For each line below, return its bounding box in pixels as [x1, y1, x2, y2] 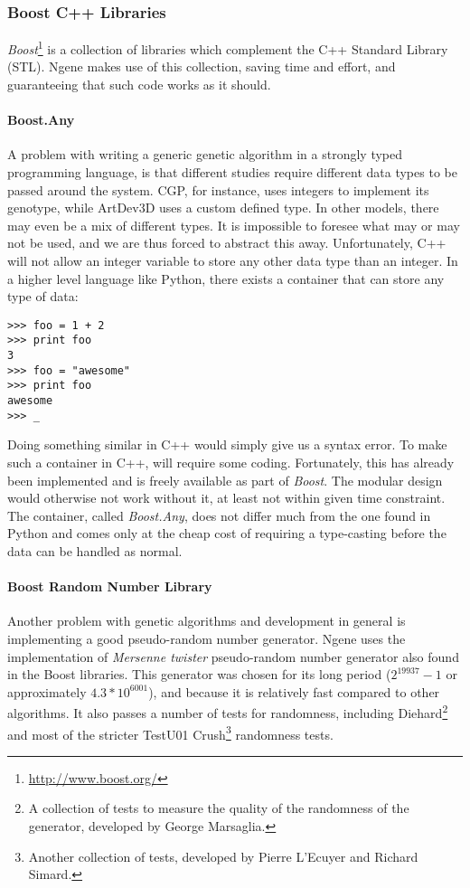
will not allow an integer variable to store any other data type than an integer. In [7, 251, 458, 270]
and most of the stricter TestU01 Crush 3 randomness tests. [7, 722, 334, 743]
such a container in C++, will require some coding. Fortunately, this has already [7, 452, 455, 471]
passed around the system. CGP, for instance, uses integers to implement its [7, 180, 429, 199]
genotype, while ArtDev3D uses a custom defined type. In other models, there [7, 198, 439, 217]
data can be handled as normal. [7, 541, 183, 560]
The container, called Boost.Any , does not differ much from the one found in [7, 505, 431, 524]
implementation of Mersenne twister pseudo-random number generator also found [7, 647, 459, 666]
